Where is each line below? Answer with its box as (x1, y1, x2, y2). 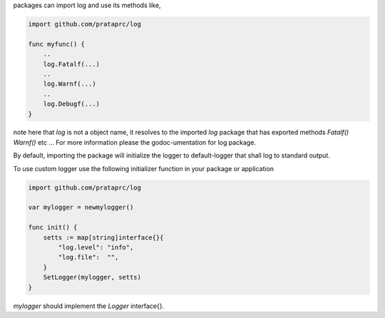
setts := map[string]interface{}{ (43, 233, 164, 242)
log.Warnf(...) (43, 80, 96, 88)
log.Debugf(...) (43, 100, 100, 108)
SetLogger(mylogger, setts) (43, 273, 142, 282)
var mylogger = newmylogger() (28, 203, 134, 212)
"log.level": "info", (58, 243, 134, 251)
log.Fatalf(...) (43, 60, 100, 68)
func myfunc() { (28, 40, 86, 48)
